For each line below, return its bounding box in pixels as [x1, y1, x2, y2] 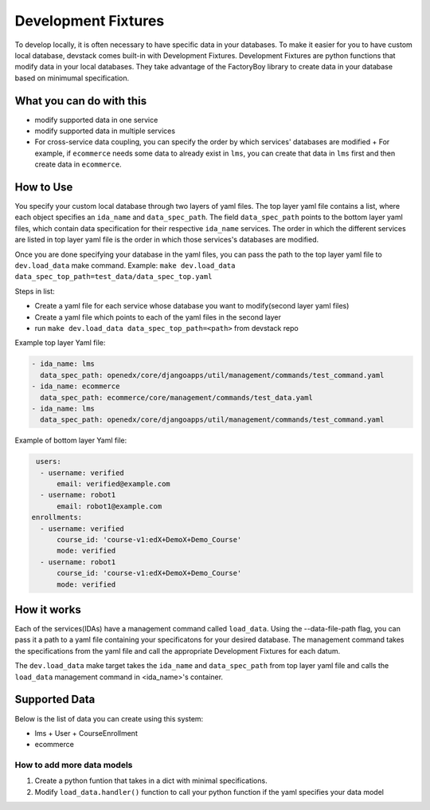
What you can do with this [14, 94, 147, 108]
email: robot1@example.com [57, 501, 162, 510]
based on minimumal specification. [14, 73, 130, 83]
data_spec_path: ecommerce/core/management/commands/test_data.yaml [40, 393, 314, 402]
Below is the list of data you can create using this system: [14, 714, 204, 723]
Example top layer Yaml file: [14, 338, 106, 348]
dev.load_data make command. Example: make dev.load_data [14, 261, 236, 270]
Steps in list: [14, 286, 55, 296]
